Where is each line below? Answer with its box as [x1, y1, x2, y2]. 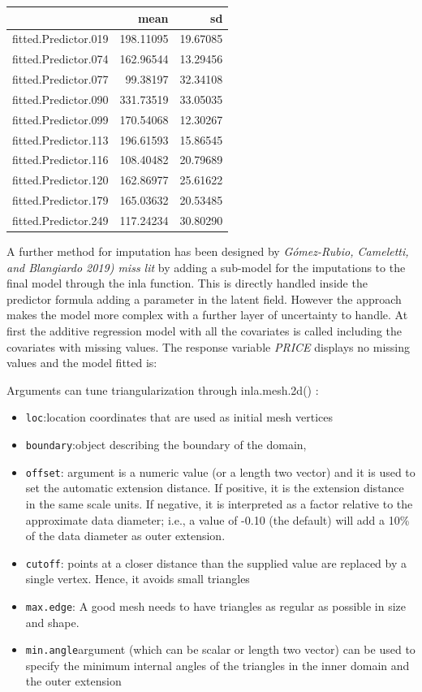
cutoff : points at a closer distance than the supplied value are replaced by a [25, 554, 407, 571]
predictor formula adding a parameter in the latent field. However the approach [6, 290, 402, 307]
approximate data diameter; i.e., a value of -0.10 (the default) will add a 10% [25, 511, 410, 528]
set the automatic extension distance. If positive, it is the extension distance [25, 479, 404, 496]
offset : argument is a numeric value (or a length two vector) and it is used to [25, 463, 416, 480]
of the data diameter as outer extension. [25, 527, 226, 544]
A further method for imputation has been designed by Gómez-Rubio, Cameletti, [6, 243, 409, 260]
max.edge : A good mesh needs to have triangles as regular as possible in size [25, 597, 407, 614]
